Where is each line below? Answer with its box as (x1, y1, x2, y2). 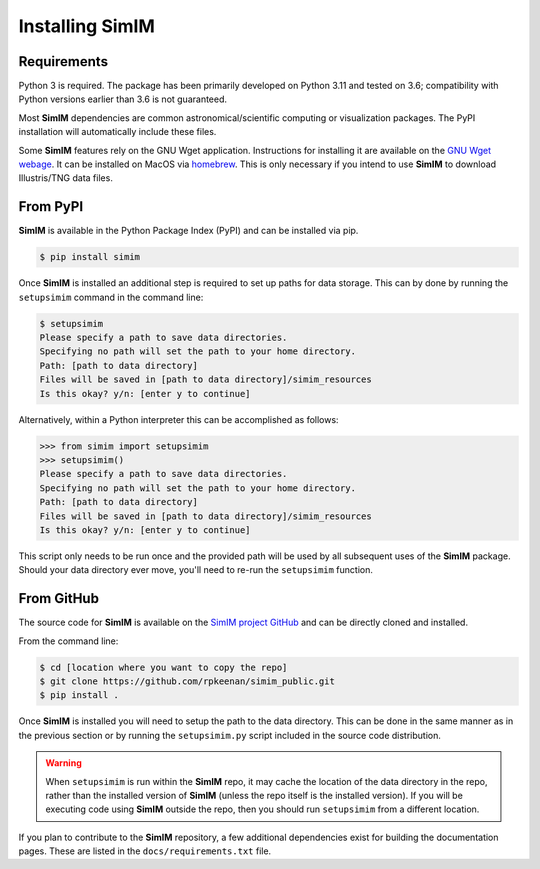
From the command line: (18, 635, 119, 647)
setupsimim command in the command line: (18, 291, 204, 303)
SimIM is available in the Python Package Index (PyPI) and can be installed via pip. (18, 225, 359, 237)
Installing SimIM (18, 15, 155, 37)
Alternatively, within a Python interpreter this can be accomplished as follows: (18, 413, 339, 425)
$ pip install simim (39, 251, 140, 263)
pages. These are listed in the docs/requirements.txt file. (18, 845, 272, 857)
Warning (45, 757, 82, 769)
